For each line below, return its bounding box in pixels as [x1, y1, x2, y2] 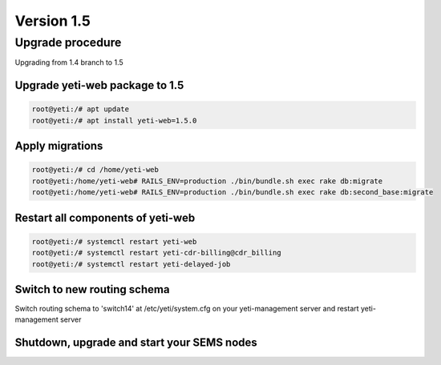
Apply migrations [14, 139, 103, 153]
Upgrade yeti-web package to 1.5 [14, 78, 184, 92]
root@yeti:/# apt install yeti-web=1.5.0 [31, 116, 197, 125]
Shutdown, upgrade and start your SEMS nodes [14, 336, 258, 350]
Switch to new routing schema [14, 283, 170, 296]
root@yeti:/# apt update [31, 105, 130, 114]
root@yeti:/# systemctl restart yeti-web [31, 237, 197, 246]
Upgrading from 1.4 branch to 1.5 [14, 58, 123, 67]
